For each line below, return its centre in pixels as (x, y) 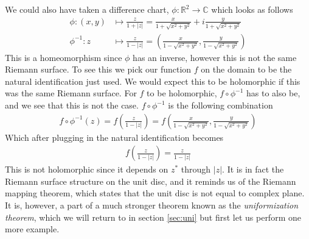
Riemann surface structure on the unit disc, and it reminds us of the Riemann (151, 181)
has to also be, (273, 93)
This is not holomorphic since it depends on (87, 169)
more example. (32, 229)
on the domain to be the (246, 69)
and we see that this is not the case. (72, 105)
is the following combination (220, 105)
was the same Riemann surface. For (71, 93)
